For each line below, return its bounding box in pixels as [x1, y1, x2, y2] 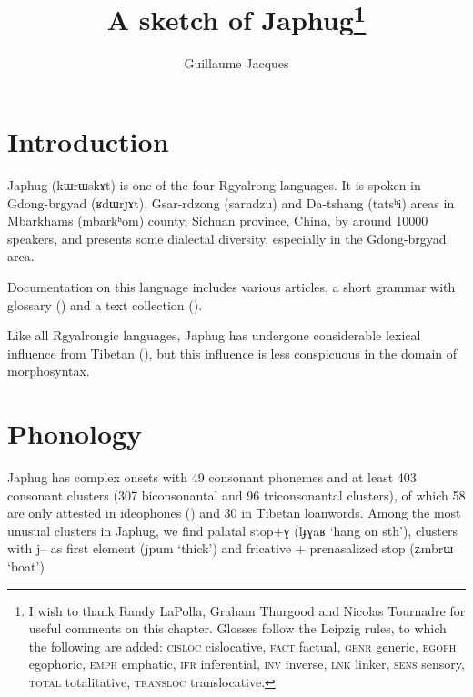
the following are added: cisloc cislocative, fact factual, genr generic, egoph [28, 636, 457, 655]
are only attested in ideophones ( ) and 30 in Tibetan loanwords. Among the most [7, 503, 461, 522]
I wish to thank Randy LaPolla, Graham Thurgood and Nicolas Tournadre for [28, 601, 466, 620]
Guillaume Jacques [184, 54, 289, 73]
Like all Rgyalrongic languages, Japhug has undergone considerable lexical [7, 326, 421, 345]
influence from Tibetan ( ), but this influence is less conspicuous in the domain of [7, 343, 458, 362]
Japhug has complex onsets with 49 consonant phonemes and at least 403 [7, 468, 417, 487]
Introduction [7, 123, 169, 160]
